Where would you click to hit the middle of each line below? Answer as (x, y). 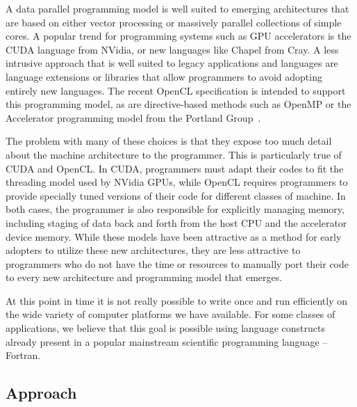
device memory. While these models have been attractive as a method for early (174, 236)
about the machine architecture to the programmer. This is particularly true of (174, 154)
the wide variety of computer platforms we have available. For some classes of (171, 314)
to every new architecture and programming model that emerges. (144, 277)
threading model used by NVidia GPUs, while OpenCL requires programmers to (177, 182)
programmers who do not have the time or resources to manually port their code (177, 263)
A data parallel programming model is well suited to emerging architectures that (177, 8)
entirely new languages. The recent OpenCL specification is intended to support (176, 90)
